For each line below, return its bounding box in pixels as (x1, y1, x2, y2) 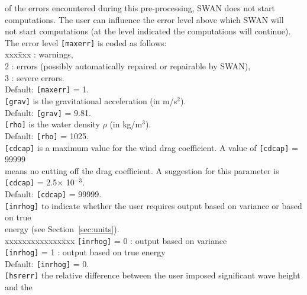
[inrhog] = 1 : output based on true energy (5, 246, 166, 258)
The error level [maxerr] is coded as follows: (5, 36, 167, 49)
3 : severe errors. (5, 71, 64, 84)
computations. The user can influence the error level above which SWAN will (5, 13, 284, 25)
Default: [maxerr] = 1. (5, 83, 89, 95)
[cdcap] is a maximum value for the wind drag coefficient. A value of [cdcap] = (5, 141, 298, 153)
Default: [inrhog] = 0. (5, 257, 89, 270)
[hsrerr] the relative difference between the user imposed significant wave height (5, 269, 300, 281)
